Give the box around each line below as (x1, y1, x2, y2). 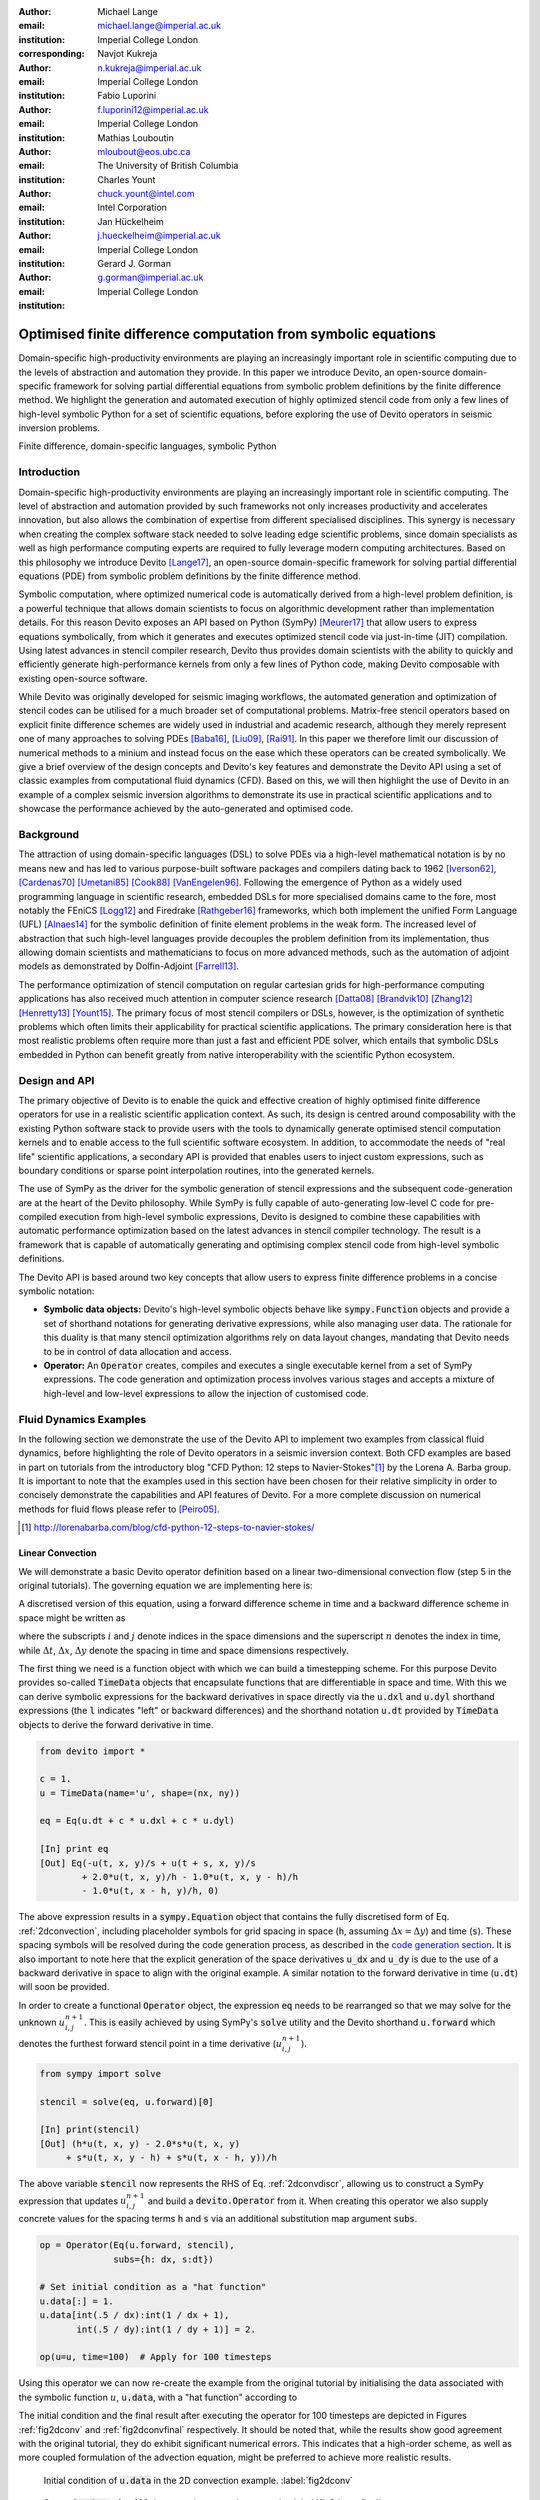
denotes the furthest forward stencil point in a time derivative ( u (18, 2037, 283, 2049)
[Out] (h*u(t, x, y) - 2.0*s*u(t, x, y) (39, 2138, 240, 2149)
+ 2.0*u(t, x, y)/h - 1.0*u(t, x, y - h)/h (81, 1871, 299, 1883)
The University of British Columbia (97, 160, 239, 172)
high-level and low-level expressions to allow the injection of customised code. (43, 1387, 369, 1399)
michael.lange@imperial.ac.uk (97, 20, 222, 32)
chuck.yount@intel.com (97, 188, 195, 200)
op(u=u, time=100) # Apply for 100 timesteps (39, 2351, 272, 2363)
